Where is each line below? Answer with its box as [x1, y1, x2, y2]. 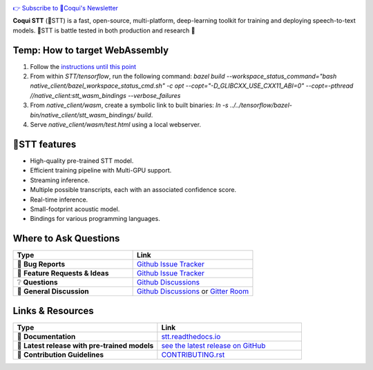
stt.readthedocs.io [161, 331, 221, 341]
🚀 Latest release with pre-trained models [17, 340, 154, 350]
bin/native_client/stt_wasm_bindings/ [30, 110, 136, 119]
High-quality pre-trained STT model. [30, 156, 134, 165]
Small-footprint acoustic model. [30, 204, 120, 213]
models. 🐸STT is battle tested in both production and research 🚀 [12, 26, 195, 35]
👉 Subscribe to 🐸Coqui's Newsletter [12, 4, 119, 12]
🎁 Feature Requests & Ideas [17, 269, 109, 278]
